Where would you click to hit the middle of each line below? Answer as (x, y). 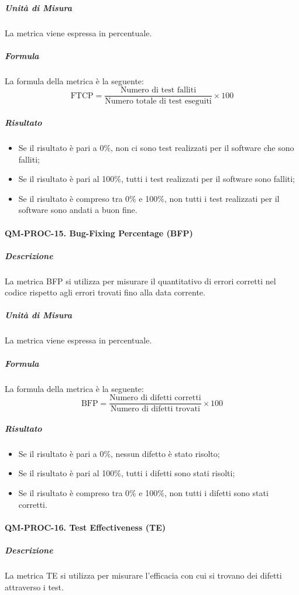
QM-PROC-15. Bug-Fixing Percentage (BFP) (99, 233)
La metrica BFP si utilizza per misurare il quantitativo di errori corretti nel (140, 281)
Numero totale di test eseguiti (158, 102)
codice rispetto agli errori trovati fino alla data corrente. (105, 292)
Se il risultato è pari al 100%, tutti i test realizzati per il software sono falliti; (157, 179)
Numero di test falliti (158, 90)
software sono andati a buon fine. (78, 210)
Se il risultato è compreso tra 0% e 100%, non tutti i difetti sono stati (143, 492)
